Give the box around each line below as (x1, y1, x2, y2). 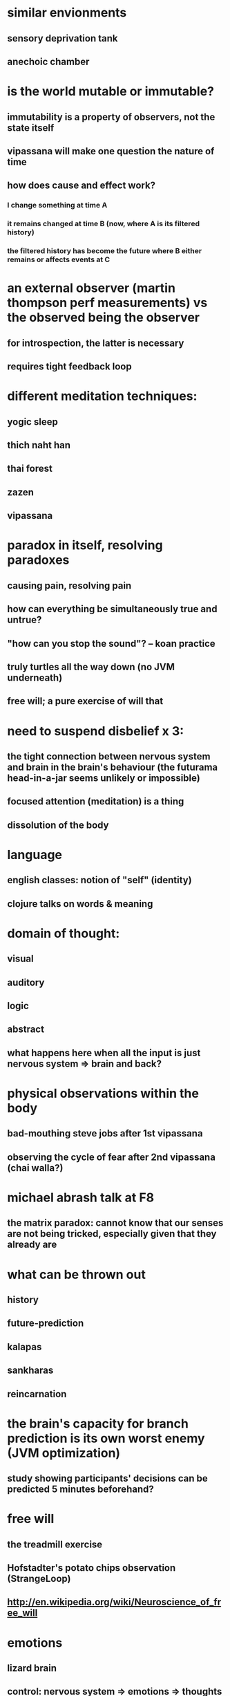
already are (7, 1239, 57, 1251)
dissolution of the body (7, 819, 109, 831)
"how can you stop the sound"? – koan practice (7, 638, 215, 649)
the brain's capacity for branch (7, 1416, 189, 1431)
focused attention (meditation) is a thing (7, 795, 184, 807)
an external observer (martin (7, 280, 176, 296)
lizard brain (7, 1662, 57, 1675)
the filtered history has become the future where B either (7, 246, 202, 256)
